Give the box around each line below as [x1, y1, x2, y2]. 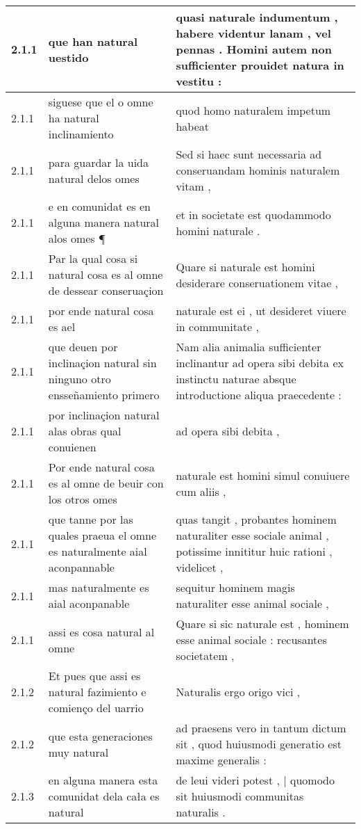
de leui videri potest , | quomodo [176, 772, 335, 788]
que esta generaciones [48, 727, 153, 744]
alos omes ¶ [48, 230, 106, 246]
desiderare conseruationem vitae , [176, 274, 339, 291]
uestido [48, 49, 89, 65]
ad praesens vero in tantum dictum [176, 720, 346, 736]
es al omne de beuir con [48, 475, 164, 491]
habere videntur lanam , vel [176, 25, 331, 41]
